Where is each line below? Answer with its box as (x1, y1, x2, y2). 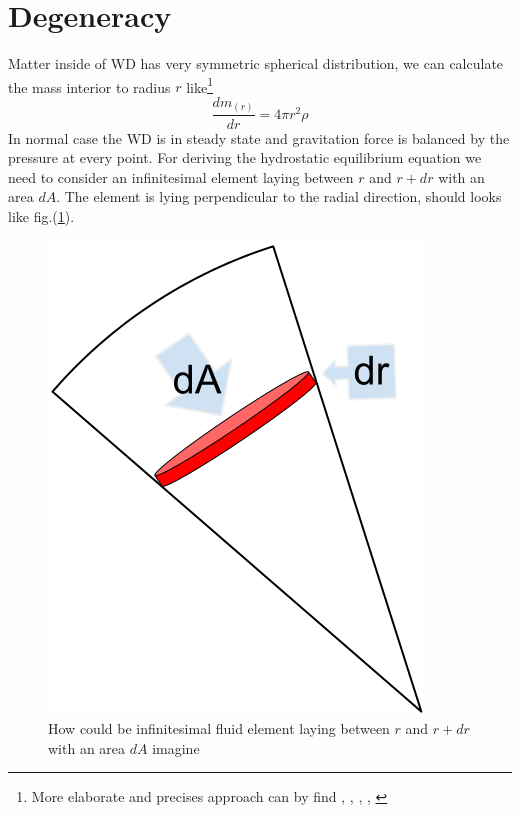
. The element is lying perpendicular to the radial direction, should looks (56, 186, 502, 207)
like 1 (186, 73, 214, 97)
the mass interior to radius (8, 76, 171, 97)
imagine (152, 737, 200, 758)
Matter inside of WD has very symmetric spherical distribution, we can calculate (8, 53, 504, 74)
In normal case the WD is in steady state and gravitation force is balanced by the (8, 127, 510, 148)
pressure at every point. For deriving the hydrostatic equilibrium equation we (8, 147, 482, 168)
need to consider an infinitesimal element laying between (8, 166, 354, 187)
